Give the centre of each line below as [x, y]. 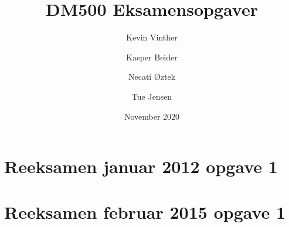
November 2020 [152, 116]
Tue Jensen [152, 96]
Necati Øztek [152, 77]
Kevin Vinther [152, 37]
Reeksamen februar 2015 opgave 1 [145, 212]
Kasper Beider [152, 57]
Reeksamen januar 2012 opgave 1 [141, 166]
